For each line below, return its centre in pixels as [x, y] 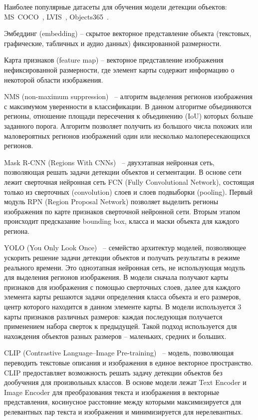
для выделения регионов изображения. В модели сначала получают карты [116, 277]
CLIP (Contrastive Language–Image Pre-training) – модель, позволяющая [119, 353]
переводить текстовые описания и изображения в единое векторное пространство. [129, 362]
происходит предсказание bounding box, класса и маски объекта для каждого [122, 221]
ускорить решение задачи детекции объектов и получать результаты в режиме [122, 258]
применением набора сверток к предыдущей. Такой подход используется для [121, 326]
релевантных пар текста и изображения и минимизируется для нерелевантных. [124, 411]
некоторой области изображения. [54, 79]
